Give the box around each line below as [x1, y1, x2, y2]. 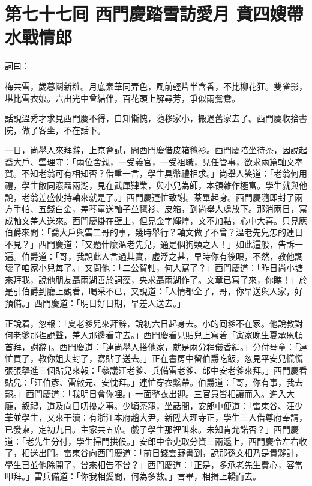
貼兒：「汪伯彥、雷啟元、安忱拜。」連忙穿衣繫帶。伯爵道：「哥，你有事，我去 [5, 375, 303, 388]
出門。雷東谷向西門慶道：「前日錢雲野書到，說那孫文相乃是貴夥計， [38, 446, 303, 459]
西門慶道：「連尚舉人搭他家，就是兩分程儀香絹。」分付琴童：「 [59, 340, 299, 353]
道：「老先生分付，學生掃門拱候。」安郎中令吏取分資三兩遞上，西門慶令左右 [5, 434, 299, 447]
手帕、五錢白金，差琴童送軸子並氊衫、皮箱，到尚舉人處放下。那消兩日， [13, 202, 299, 215]
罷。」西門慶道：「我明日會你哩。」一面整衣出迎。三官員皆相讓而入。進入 [5, 387, 286, 400]
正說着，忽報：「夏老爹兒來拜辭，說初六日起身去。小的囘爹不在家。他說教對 [5, 317, 303, 329]
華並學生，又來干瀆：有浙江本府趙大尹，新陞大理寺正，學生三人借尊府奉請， [5, 411, 307, 424]
